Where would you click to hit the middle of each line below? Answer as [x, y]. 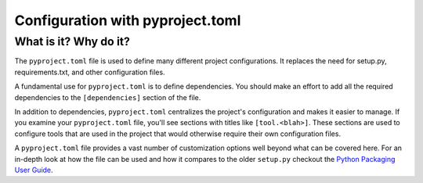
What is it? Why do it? [72, 41]
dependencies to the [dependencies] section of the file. [108, 97]
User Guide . [34, 170]
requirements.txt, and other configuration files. [90, 72]
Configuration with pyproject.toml [128, 20]
